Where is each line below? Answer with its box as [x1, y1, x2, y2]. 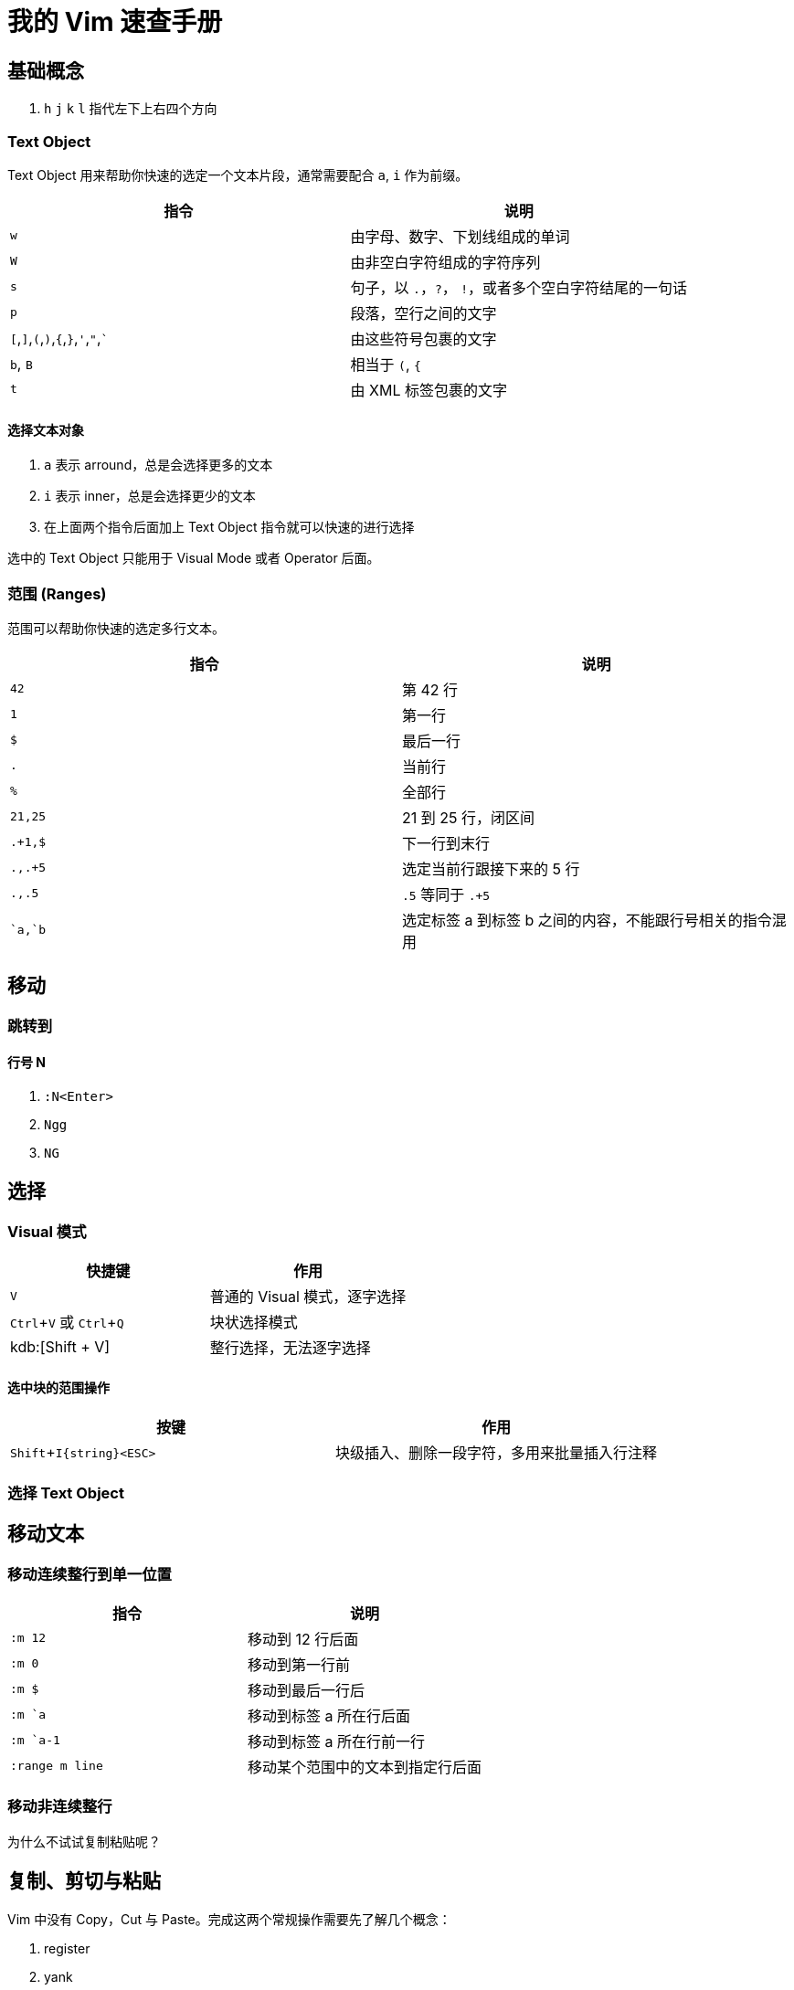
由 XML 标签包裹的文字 [350, 380, 507, 399]
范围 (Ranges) [7, 584, 107, 603]
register [44, 1940, 90, 1956]
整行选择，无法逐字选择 [209, 1339, 371, 1358]
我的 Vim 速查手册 [7, 6, 223, 37]
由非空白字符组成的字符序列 [350, 252, 541, 271]
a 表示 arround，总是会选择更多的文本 [44, 457, 273, 473]
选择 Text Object [7, 1483, 124, 1502]
